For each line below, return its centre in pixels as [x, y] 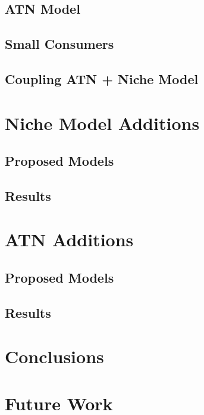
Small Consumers [59, 44]
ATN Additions [69, 239]
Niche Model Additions [102, 123]
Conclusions [54, 356]
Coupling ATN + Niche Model [102, 78]
